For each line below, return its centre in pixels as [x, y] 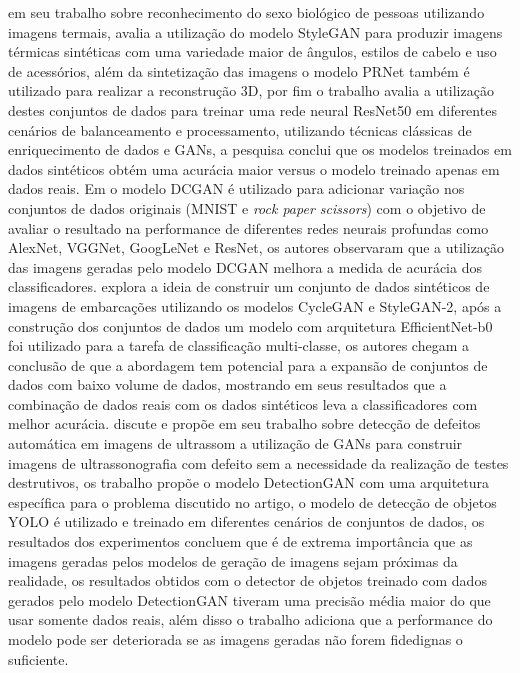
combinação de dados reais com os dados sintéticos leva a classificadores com [243, 403]
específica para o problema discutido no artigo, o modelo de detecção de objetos [252, 501]
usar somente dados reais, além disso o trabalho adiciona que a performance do [250, 619]
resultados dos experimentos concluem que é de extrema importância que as [240, 541]
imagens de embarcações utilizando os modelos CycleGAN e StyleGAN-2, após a [255, 305]
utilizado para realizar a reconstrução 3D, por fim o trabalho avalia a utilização [251, 90]
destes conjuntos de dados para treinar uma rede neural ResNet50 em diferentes [252, 109]
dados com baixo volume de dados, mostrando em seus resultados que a [227, 384]
